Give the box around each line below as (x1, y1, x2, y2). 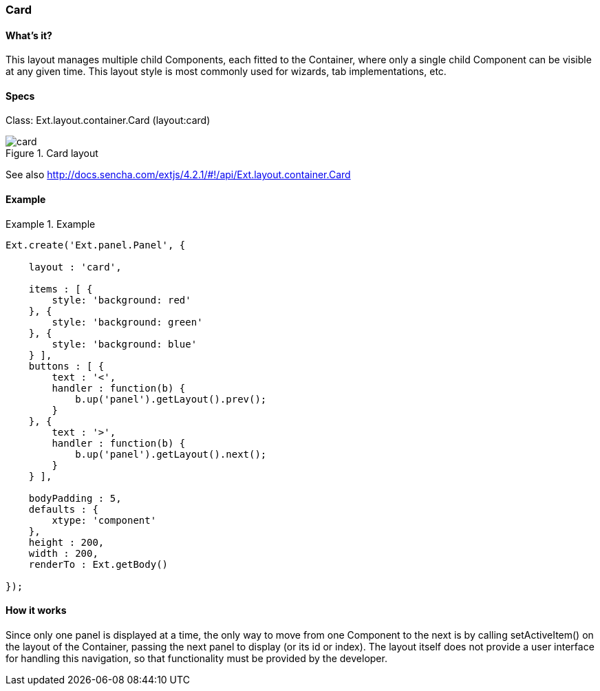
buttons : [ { (28, 360, 105, 372)
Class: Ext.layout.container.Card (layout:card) (6, 114, 211, 127)
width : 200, (28, 547, 98, 559)
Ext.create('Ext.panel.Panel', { (6, 239, 186, 251)
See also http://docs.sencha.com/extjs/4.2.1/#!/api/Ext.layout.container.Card (6, 169, 351, 181)
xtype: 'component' (52, 514, 157, 526)
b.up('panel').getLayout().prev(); (75, 393, 267, 405)
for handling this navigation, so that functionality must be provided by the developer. (6, 652, 387, 664)
